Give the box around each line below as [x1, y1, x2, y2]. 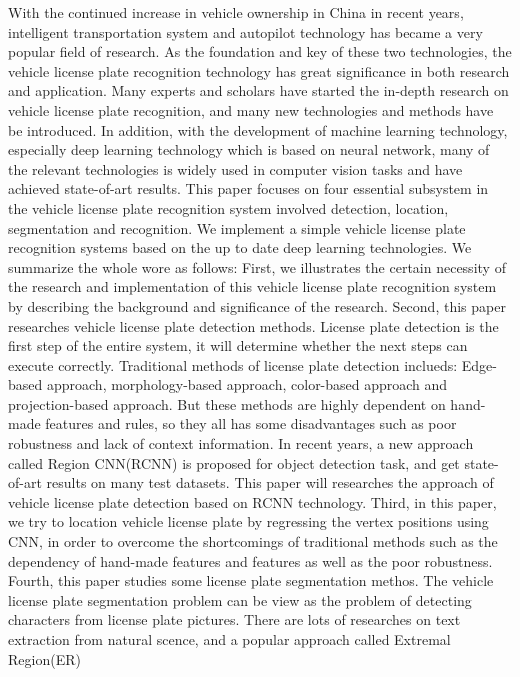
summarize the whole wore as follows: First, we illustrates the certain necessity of [8, 256, 506, 277]
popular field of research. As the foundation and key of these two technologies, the [8, 41, 512, 62]
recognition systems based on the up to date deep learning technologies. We [8, 237, 472, 258]
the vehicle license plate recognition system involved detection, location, [8, 197, 449, 218]
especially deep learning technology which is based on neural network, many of [8, 139, 490, 160]
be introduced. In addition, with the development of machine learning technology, [8, 119, 508, 140]
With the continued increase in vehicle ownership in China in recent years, [8, 2, 464, 22]
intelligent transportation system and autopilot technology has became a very [8, 21, 483, 42]
